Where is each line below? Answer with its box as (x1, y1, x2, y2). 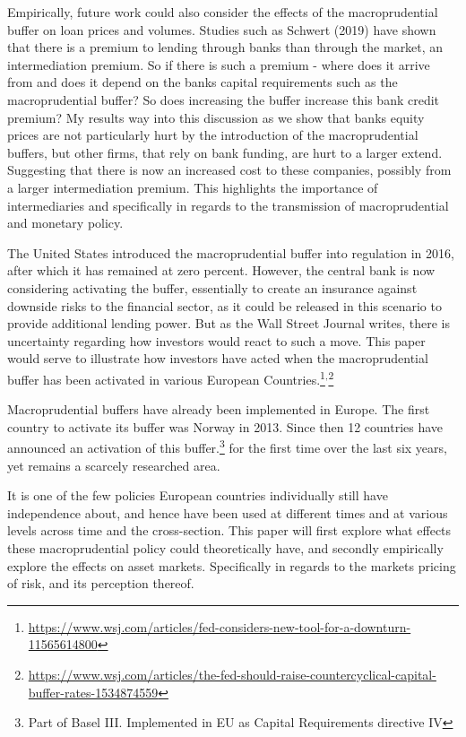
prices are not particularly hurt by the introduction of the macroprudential (7, 126, 419, 144)
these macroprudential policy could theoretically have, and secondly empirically (7, 538, 444, 557)
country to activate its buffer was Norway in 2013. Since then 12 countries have (7, 417, 444, 436)
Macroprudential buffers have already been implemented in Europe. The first (7, 400, 430, 419)
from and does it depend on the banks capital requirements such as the (7, 73, 398, 91)
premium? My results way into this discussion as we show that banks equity (7, 108, 425, 126)
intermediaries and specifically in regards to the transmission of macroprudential (7, 195, 449, 214)
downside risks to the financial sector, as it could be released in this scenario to (7, 296, 442, 315)
